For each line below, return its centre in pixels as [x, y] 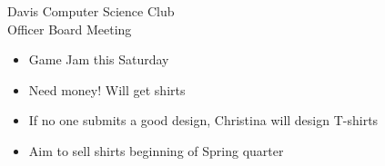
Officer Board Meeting [70, 29]
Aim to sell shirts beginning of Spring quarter [156, 150]
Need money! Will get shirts [107, 89]
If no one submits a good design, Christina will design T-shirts [203, 120]
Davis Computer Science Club [91, 11]
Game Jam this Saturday [99, 59]
